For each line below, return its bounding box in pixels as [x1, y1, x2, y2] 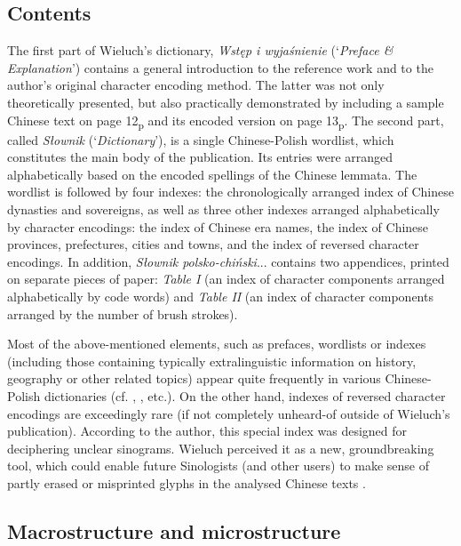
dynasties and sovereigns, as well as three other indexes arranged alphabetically [7, 200, 440, 219]
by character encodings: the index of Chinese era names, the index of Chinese [7, 217, 429, 236]
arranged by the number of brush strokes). [7, 304, 238, 323]
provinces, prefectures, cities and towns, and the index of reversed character [7, 235, 419, 253]
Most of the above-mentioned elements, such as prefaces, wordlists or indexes [7, 334, 426, 353]
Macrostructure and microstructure [7, 517, 341, 544]
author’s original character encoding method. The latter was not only [7, 76, 385, 94]
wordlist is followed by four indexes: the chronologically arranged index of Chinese [7, 182, 454, 201]
